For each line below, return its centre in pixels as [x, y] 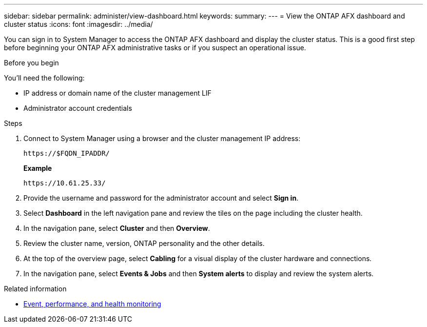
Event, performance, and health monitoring [92, 304]
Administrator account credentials [78, 108]
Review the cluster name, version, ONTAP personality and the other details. [144, 243]
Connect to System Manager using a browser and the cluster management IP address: [162, 138]
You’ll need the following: [44, 78]
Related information [35, 289]
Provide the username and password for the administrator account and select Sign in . [161, 198]
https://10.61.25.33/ [65, 183]
